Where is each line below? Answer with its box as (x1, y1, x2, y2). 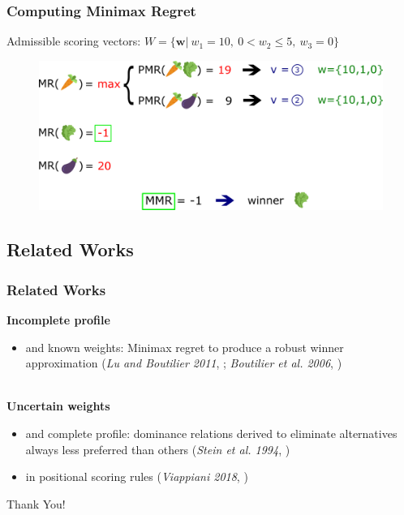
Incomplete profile (6, 311, 110, 328)
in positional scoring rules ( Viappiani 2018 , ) (25, 468, 248, 485)
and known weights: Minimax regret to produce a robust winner (25, 338, 344, 355)
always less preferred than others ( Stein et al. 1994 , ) (25, 440, 290, 457)
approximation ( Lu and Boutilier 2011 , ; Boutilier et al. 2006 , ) (25, 354, 342, 371)
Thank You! (6, 495, 66, 512)
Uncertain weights (6, 397, 110, 414)
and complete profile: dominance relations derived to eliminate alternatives (25, 425, 398, 442)
